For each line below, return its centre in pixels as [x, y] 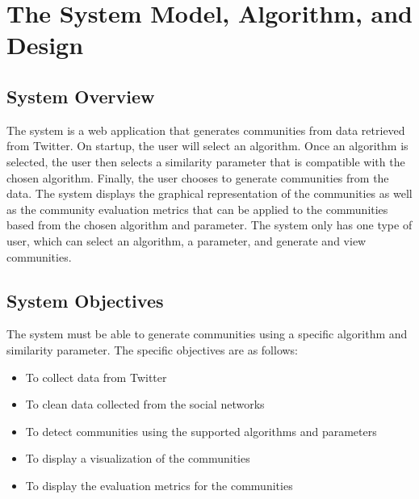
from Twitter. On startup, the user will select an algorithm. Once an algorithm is [207, 146]
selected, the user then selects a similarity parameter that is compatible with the [206, 161]
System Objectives [85, 300]
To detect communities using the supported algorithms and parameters [201, 431]
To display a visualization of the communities [138, 458]
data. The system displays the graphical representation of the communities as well [209, 193]
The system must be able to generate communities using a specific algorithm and [207, 334]
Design [45, 45]
